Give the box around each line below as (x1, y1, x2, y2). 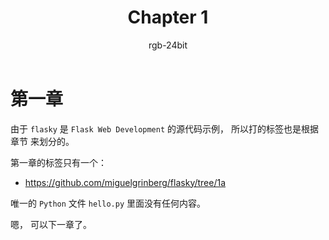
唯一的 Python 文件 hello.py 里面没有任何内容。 (10, 197, 206, 209)
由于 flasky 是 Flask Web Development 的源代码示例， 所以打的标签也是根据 (10, 122, 319, 135)
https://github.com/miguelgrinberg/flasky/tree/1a (24, 176, 227, 188)
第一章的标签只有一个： (10, 156, 107, 168)
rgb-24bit (148, 39, 188, 51)
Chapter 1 (127, 6, 209, 29)
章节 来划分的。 (10, 135, 75, 147)
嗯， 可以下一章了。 (10, 218, 92, 230)
